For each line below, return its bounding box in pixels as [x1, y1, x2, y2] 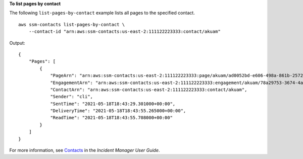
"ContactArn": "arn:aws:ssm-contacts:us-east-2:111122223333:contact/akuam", [50, 87, 247, 93]
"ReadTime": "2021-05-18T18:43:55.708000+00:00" [50, 115, 173, 121]
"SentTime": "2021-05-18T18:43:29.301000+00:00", [50, 101, 176, 107]
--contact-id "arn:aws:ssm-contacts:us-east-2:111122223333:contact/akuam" [28, 29, 221, 35]
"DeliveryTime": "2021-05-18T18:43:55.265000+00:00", [50, 108, 186, 114]
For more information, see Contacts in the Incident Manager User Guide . [9, 147, 160, 153]
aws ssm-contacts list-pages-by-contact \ [18, 22, 125, 27]
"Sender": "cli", [50, 94, 93, 100]
